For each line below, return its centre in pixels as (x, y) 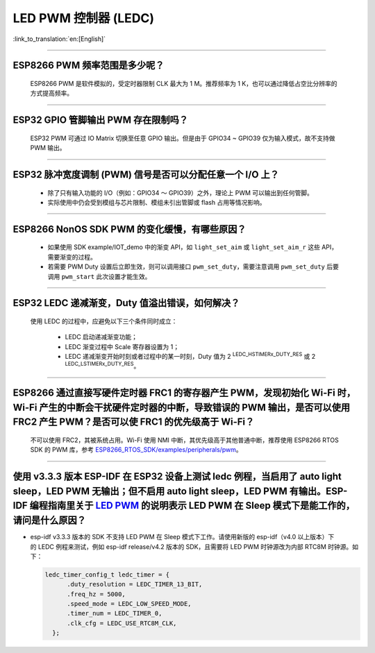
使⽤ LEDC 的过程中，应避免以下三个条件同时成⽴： (104, 321)
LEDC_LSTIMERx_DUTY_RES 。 (102, 366)
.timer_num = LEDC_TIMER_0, (115, 613)
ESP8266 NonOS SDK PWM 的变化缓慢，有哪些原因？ (130, 229)
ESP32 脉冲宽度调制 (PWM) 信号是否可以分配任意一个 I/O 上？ (146, 175)
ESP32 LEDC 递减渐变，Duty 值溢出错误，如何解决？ (126, 303)
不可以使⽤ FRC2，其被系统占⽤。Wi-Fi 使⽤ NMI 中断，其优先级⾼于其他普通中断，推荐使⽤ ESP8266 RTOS (185, 440)
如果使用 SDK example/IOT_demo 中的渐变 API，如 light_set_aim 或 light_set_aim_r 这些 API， (193, 247)
